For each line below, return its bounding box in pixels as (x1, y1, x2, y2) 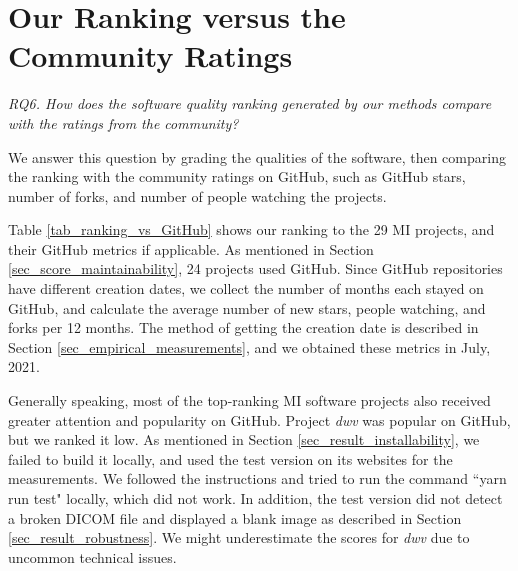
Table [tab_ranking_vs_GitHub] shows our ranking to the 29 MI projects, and (8, 219, 495, 240)
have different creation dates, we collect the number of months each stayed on (8, 278, 484, 299)
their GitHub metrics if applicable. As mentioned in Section (8, 238, 374, 259)
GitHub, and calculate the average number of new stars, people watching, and (8, 297, 486, 318)
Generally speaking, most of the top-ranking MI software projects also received (8, 390, 491, 411)
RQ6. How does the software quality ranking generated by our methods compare (8, 93, 492, 114)
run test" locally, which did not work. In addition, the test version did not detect (8, 488, 503, 508)
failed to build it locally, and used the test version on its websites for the (8, 448, 453, 469)
